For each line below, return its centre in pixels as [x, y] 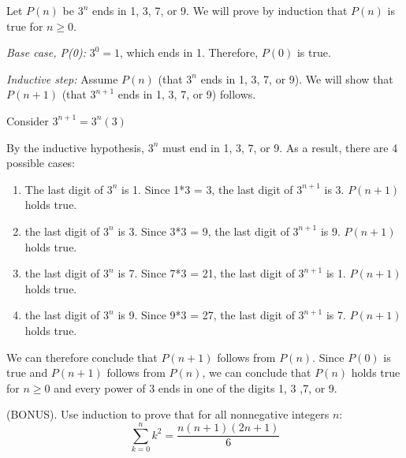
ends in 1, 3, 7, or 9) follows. [187, 94]
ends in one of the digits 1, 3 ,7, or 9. [248, 387]
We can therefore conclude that [82, 357]
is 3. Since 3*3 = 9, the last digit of [203, 231]
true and [27, 372]
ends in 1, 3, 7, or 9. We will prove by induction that [220, 10]
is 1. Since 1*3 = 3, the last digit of [207, 189]
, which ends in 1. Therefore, [189, 52]
